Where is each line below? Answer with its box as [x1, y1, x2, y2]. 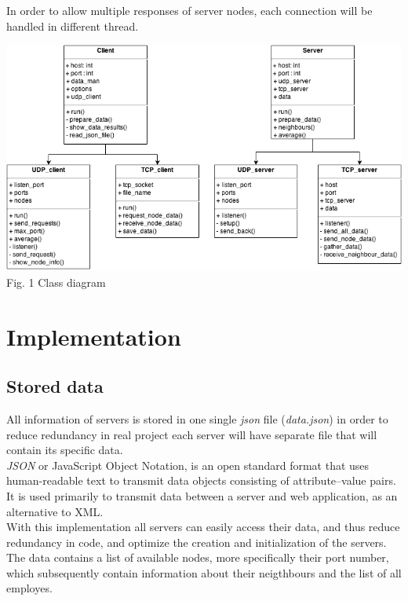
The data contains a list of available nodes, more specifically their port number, [6, 549, 389, 566]
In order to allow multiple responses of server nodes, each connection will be [6, 2, 373, 18]
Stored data [6, 374, 104, 398]
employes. [6, 580, 53, 596]
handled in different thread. [6, 17, 139, 34]
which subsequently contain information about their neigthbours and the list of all [6, 564, 402, 581]
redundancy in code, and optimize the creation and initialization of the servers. [6, 533, 387, 550]
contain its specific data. [6, 442, 123, 458]
